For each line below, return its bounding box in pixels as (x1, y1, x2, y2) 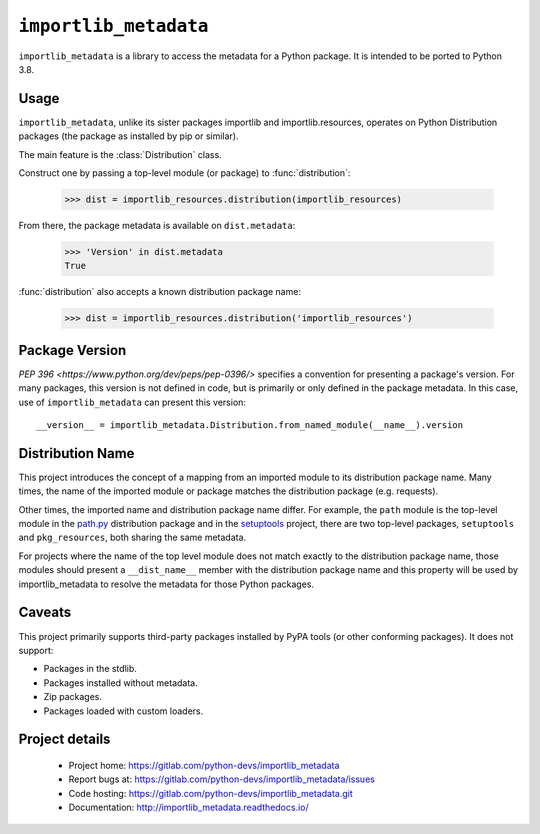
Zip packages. (43, 691, 102, 703)
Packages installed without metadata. (43, 676, 199, 689)
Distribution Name (18, 445, 135, 462)
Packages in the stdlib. (43, 663, 137, 675)
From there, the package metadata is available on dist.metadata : (18, 219, 296, 231)
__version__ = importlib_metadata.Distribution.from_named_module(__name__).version (36, 420, 464, 430)
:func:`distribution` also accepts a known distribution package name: (18, 286, 302, 298)
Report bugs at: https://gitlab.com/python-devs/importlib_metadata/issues (68, 773, 375, 785)
